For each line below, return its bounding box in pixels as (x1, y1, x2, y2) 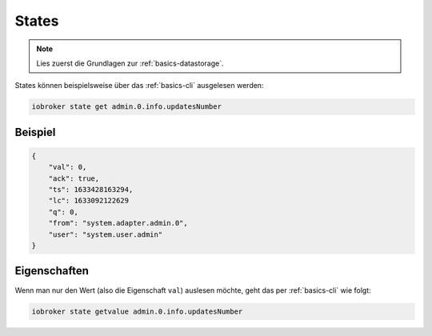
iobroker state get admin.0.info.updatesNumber (31, 102, 222, 111)
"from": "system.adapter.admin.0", (48, 218, 188, 228)
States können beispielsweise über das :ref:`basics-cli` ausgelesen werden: (14, 81, 264, 90)
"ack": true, (48, 174, 100, 183)
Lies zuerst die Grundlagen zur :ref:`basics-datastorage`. (36, 58, 224, 68)
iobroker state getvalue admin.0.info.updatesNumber (31, 306, 243, 316)
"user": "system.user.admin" (48, 230, 163, 239)
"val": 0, (48, 162, 87, 172)
